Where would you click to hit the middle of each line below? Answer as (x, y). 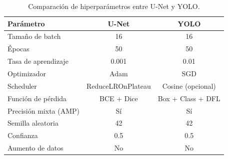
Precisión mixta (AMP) (44, 110)
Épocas (18, 49)
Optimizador (27, 73)
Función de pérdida (37, 98)
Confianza (23, 135)
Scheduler (22, 85)
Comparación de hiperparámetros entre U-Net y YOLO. (114, 6)
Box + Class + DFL (189, 98)
